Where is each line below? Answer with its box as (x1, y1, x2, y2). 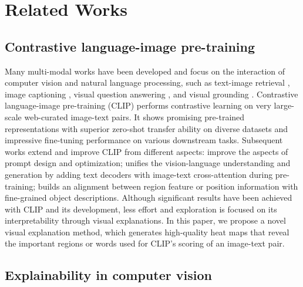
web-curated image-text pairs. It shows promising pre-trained (24, 110, 245, 123)
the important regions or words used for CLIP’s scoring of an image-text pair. (5, 237, 285, 249)
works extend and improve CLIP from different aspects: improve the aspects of (5, 145, 288, 157)
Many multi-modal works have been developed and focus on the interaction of (5, 65, 285, 77)
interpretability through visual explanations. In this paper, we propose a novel (5, 214, 286, 227)
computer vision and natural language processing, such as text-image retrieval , (5, 76, 290, 89)
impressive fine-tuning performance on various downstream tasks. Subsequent (5, 134, 283, 146)
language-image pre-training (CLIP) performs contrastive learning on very (5, 99, 271, 112)
